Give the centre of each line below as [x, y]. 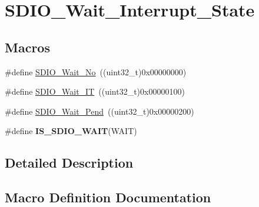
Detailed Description [69, 163]
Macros [27, 47]
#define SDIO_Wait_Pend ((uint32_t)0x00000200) [99, 111]
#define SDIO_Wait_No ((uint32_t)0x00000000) [96, 71]
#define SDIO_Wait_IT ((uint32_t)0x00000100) [95, 91]
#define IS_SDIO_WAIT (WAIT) [71, 131]
